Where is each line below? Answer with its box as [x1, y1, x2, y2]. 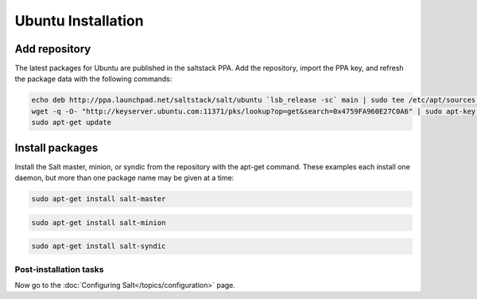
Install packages [14, 141, 99, 154]
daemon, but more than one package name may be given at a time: [14, 173, 235, 183]
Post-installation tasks [14, 263, 104, 274]
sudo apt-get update [31, 118, 111, 127]
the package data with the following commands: [14, 74, 173, 83]
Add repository [14, 42, 91, 56]
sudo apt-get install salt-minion [31, 218, 166, 227]
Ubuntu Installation [14, 12, 144, 29]
